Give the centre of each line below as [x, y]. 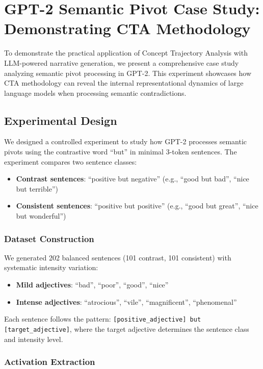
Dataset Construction [49, 238]
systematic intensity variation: [51, 267]
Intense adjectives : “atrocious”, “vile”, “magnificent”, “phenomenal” [126, 301]
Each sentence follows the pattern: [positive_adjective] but [103, 319]
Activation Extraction [50, 362]
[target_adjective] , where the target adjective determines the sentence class [127, 328]
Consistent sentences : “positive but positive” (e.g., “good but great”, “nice [137, 206]
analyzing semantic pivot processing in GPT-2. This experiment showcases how [128, 73]
